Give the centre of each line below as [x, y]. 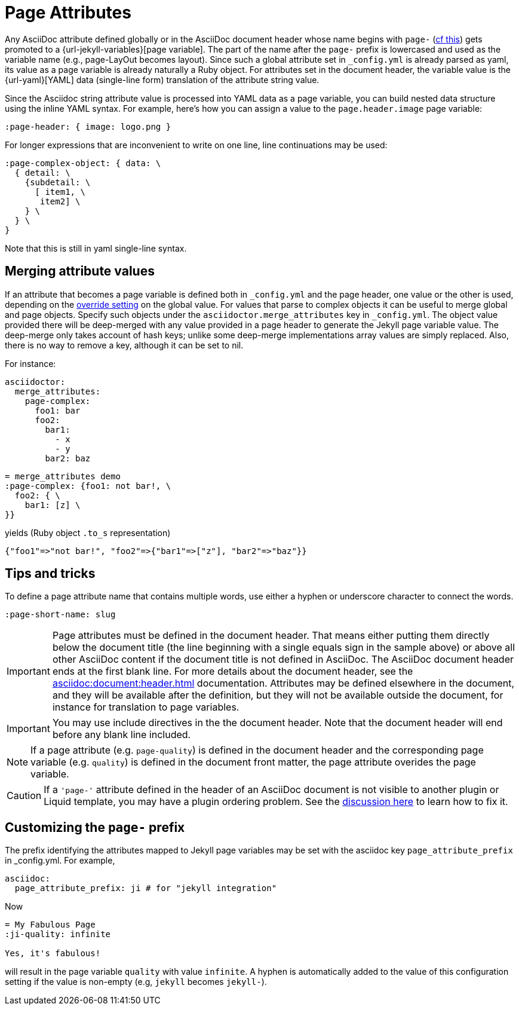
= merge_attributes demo [63, 476]
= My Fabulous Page [50, 925]
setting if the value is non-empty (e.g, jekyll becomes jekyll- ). [136, 982]
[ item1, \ [60, 192]
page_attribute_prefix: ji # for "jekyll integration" [146, 888]
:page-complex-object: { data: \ [83, 163]
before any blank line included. [122, 735]
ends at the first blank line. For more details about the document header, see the [233, 671]
